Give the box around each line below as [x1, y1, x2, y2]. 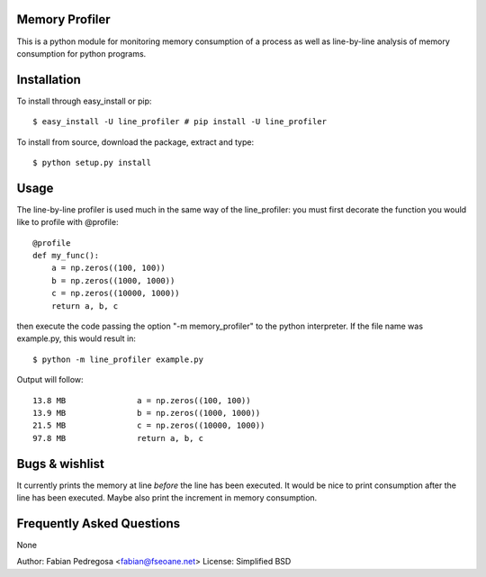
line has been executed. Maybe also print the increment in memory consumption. [16, 492, 318, 503]
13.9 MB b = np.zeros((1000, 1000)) [32, 408, 261, 418]
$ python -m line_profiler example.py [32, 354, 204, 365]
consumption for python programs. [16, 48, 147, 59]
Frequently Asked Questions [16, 516, 181, 531]
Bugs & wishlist [16, 455, 105, 472]
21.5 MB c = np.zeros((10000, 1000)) [32, 420, 265, 431]
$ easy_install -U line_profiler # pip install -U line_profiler [32, 117, 328, 127]
